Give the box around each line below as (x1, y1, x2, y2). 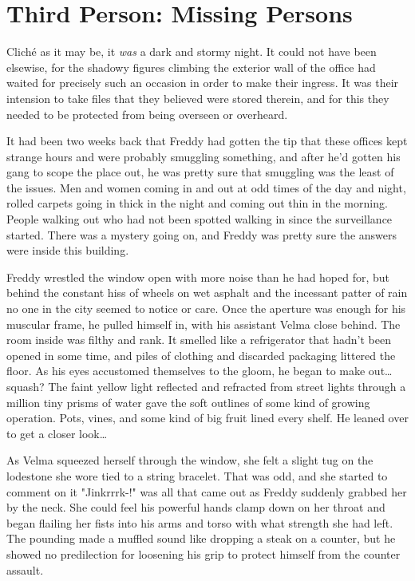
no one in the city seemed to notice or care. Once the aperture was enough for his (6, 300, 406, 317)
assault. (6, 561, 44, 578)
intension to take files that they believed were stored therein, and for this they (6, 89, 389, 106)
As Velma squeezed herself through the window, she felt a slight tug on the (6, 452, 373, 468)
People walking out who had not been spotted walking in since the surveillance (6, 211, 393, 227)
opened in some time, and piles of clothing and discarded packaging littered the (6, 346, 396, 363)
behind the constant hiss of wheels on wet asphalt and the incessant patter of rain (6, 284, 408, 301)
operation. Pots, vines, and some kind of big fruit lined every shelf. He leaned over (6, 409, 409, 426)
